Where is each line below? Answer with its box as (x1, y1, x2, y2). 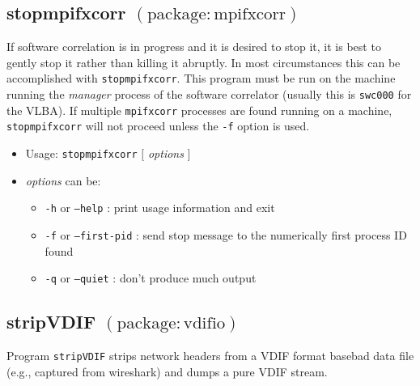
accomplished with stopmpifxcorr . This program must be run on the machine (6, 70, 396, 87)
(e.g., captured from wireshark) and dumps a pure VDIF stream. (6, 363, 328, 380)
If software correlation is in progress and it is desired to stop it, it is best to (6, 38, 381, 55)
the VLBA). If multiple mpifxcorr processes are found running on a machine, (6, 101, 392, 118)
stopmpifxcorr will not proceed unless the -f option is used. (6, 117, 310, 134)
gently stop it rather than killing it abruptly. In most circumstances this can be (6, 53, 401, 70)
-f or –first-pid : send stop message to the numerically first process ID (45, 226, 407, 243)
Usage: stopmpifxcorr (25, 145, 138, 162)
